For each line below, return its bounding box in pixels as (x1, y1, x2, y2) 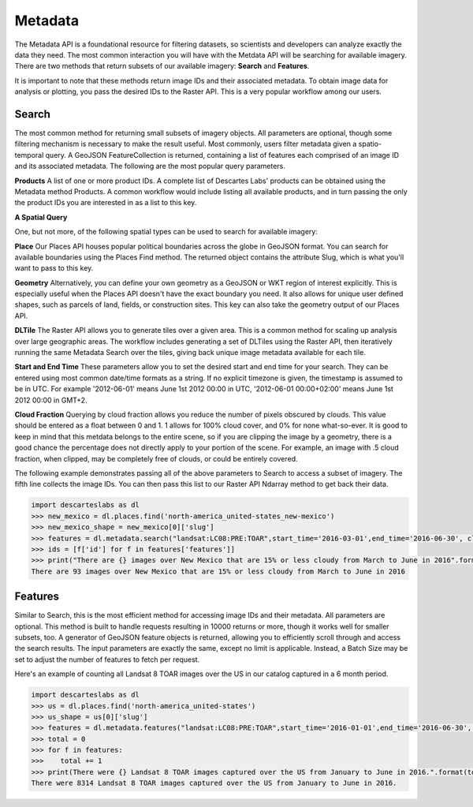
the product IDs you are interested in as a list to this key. (14, 198, 197, 207)
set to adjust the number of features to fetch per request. (14, 655, 200, 664)
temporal (14, 150, 44, 159)
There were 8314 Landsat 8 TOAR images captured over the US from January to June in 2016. (31, 779, 397, 788)
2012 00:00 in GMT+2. (14, 395, 88, 405)
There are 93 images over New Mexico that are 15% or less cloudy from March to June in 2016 (31, 566, 406, 576)
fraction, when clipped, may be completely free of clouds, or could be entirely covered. (14, 454, 299, 463)
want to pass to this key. (14, 263, 94, 273)
